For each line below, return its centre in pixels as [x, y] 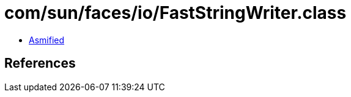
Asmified [47, 40]
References [40, 63]
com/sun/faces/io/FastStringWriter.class [175, 13]
